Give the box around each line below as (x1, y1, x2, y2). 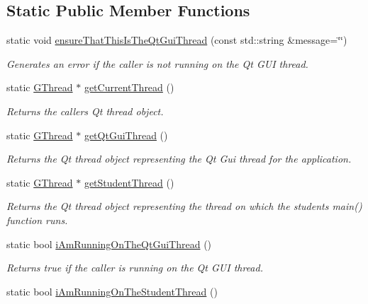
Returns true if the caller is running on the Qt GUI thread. (6, 260, 263, 275)
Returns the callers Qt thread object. (6, 103, 164, 118)
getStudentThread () (84, 175, 174, 189)
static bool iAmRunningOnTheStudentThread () (6, 283, 218, 298)
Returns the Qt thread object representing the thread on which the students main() (6, 199, 362, 214)
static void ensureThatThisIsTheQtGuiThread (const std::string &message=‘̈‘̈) (6, 33, 347, 47)
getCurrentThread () (84, 80, 174, 95)
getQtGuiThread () (84, 127, 168, 142)
